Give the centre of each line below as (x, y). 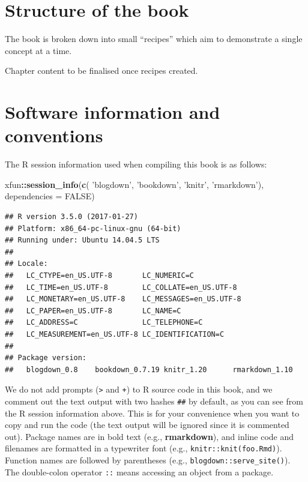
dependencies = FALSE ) (50, 196)
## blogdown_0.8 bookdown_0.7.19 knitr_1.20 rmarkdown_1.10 (149, 369)
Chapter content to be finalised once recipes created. (101, 71)
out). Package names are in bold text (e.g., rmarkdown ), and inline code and (149, 436)
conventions (54, 135)
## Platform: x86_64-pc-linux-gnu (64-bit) (93, 228)
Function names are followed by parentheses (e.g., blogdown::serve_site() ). (148, 460)
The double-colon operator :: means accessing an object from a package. (139, 471)
